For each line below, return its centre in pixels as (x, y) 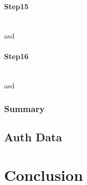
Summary (25, 108)
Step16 (16, 56)
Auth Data (33, 137)
